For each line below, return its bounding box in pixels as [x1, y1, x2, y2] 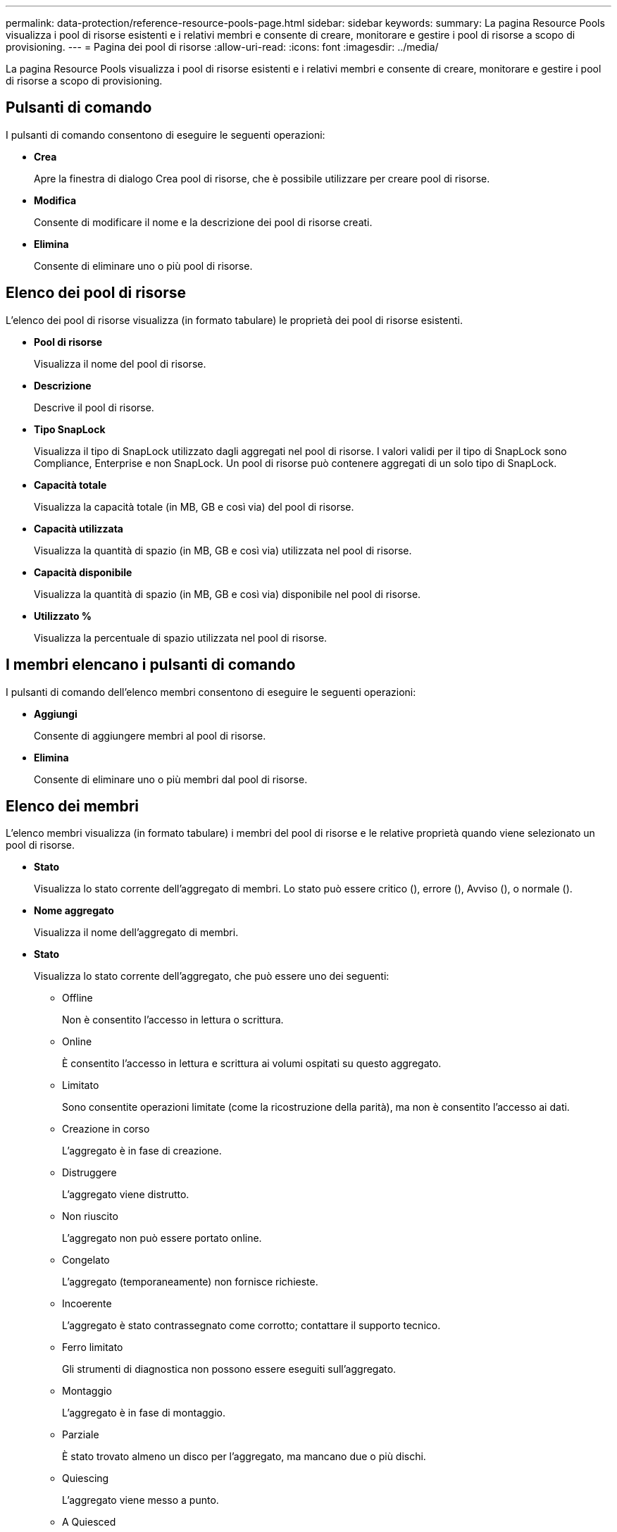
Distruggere [62, 1166, 117, 1179]
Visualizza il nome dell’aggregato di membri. [34, 926, 239, 939]
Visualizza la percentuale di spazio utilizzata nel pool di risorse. [34, 631, 328, 644]
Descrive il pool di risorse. [34, 401, 154, 413]
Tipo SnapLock [34, 423, 106, 435]
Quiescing [62, 1472, 109, 1485]
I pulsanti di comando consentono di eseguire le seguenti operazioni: [6, 128, 325, 141]
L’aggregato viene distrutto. [62, 1188, 189, 1201]
